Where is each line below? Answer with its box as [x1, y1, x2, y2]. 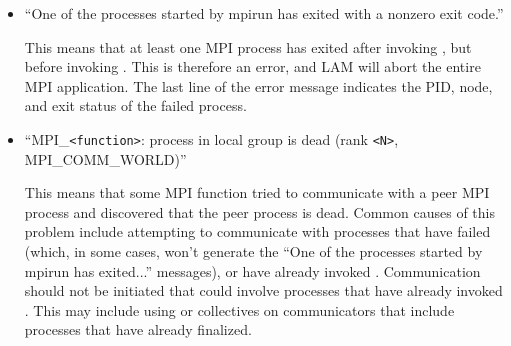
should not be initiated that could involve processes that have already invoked [24, 280, 503, 301]
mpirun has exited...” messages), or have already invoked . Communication [24, 260, 481, 281]
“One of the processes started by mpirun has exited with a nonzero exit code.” [24, 3, 504, 23]
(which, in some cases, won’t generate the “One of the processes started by [24, 241, 483, 261]
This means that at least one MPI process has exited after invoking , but [24, 36, 472, 57]
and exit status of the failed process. [24, 95, 247, 116]
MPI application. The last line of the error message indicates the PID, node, [24, 75, 493, 96]
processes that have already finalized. [24, 319, 252, 340]
